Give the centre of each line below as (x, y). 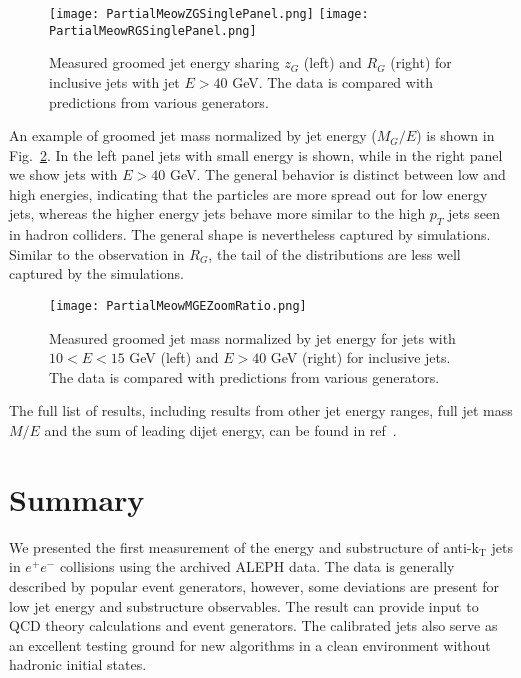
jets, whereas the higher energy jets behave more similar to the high (217, 213)
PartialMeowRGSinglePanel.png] (153, 30)
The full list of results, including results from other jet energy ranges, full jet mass (261, 410)
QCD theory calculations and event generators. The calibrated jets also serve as (253, 625)
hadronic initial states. (78, 664)
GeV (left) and (174, 357)
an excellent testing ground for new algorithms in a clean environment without (250, 644)
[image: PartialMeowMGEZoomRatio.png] (178, 306)
